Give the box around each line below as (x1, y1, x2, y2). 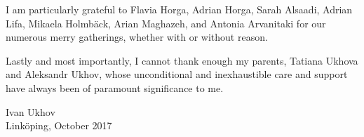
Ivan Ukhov (6, 104, 55, 119)
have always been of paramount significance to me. (6, 80, 224, 95)
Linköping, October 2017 (6, 118, 112, 133)
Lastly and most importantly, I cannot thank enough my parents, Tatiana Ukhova (6, 53, 358, 67)
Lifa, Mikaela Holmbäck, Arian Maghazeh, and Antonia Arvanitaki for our (6, 15, 326, 30)
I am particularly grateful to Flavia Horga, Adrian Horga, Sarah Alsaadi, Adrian (6, 2, 353, 16)
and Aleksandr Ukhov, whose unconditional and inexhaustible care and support (6, 67, 348, 81)
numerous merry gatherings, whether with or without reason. (6, 30, 268, 44)
